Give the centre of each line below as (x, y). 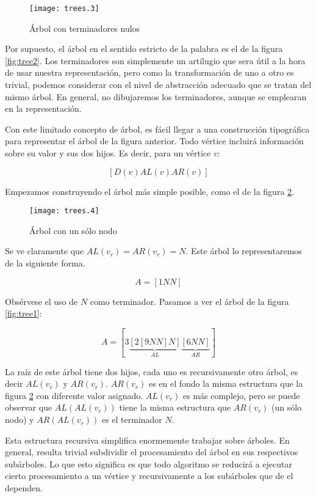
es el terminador (132, 419)
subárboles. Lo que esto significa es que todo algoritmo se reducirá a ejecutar (149, 463)
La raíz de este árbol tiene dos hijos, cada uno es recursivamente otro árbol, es (152, 371)
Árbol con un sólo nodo (73, 230)
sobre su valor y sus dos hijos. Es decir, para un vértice (108, 153)
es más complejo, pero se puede (242, 395)
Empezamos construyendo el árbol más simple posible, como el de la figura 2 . (149, 191)
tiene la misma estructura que (175, 407)
